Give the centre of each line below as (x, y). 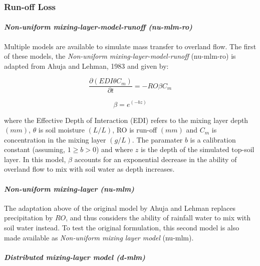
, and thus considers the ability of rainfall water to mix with (158, 218)
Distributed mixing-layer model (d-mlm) (75, 257)
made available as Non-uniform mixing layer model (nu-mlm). (99, 237)
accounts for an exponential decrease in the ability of (156, 159)
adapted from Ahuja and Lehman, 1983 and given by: (86, 65)
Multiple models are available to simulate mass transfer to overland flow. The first (130, 46)
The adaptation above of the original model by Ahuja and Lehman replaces (120, 208)
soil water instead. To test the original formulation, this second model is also (122, 228)
